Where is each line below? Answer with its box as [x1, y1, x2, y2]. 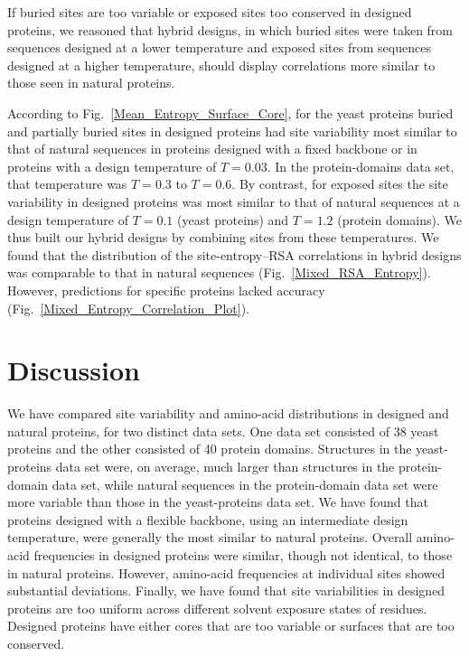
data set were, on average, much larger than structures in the [55, 457, 395, 475]
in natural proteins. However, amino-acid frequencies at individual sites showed [7, 563, 446, 582]
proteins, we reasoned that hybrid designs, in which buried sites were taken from [7, 20, 454, 39]
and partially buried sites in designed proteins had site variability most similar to [7, 121, 457, 140]
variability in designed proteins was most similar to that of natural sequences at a [7, 192, 460, 211]
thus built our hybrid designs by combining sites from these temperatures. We [7, 228, 439, 247]
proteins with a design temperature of [7, 156, 217, 175]
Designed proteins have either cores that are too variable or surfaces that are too [7, 616, 455, 635]
